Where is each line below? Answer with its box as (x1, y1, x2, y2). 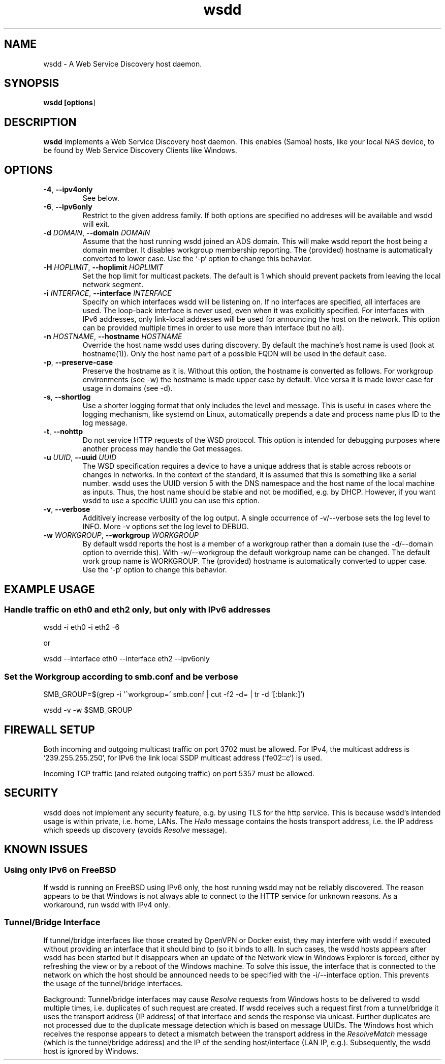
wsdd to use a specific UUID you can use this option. (82, 496, 260, 505)
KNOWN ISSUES (4, 843, 88, 856)
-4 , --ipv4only (43, 185, 93, 194)
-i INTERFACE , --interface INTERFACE (43, 289, 172, 298)
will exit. (82, 220, 110, 229)
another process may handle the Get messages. (82, 444, 243, 453)
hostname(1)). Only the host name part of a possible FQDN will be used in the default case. (82, 349, 387, 358)
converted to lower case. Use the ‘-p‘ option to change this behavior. (82, 254, 312, 263)
